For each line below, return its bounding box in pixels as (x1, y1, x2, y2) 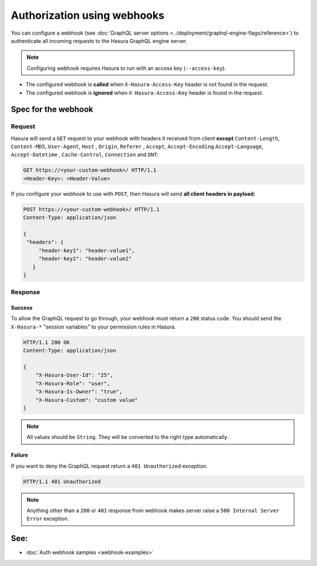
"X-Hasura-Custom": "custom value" (35, 397, 138, 403)
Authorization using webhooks (11, 9, 164, 22)
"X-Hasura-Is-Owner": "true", (35, 389, 123, 395)
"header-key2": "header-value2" (38, 256, 132, 262)
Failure (11, 451, 29, 458)
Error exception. (26, 515, 69, 523)
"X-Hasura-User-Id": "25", (35, 372, 114, 379)
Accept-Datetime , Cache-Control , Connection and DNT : (11, 151, 159, 158)
